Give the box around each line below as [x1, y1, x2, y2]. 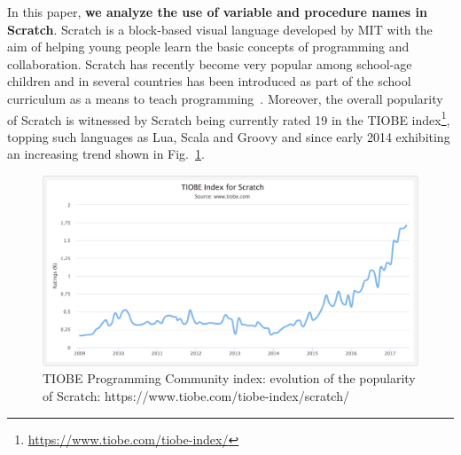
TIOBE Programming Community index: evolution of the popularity [43, 369, 416, 388]
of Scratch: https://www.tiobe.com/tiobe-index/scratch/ [43, 387, 349, 405]
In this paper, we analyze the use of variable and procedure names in [7, 3, 427, 20]
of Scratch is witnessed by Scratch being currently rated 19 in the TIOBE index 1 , [7, 107, 450, 129]
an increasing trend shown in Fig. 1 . [7, 145, 205, 163]
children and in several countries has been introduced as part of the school [7, 72, 411, 90]
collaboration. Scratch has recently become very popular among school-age [7, 54, 412, 73]
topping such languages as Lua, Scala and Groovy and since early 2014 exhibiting [7, 127, 450, 145]
